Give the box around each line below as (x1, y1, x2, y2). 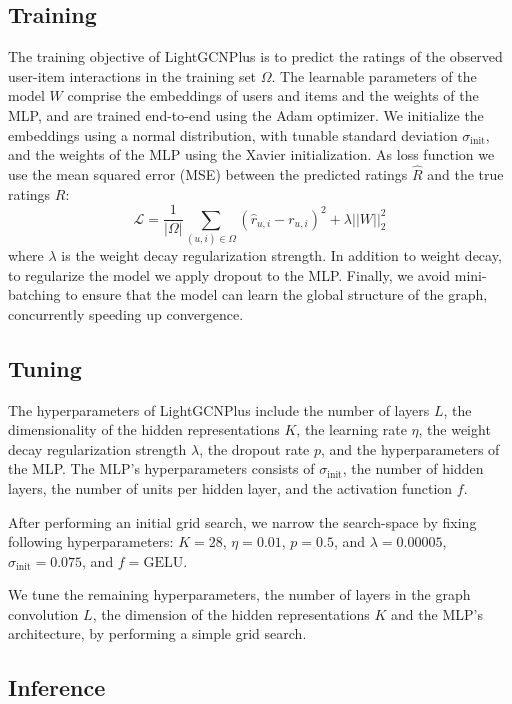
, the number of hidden (342, 458, 484, 479)
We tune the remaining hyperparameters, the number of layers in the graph (8, 584, 471, 605)
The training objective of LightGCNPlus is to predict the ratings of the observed (8, 46, 503, 67)
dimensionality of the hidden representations (8, 419, 280, 440)
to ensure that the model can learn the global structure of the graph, (65, 284, 488, 305)
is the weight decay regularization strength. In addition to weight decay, (61, 244, 502, 265)
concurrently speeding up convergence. (8, 303, 244, 324)
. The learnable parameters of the (271, 65, 477, 86)
